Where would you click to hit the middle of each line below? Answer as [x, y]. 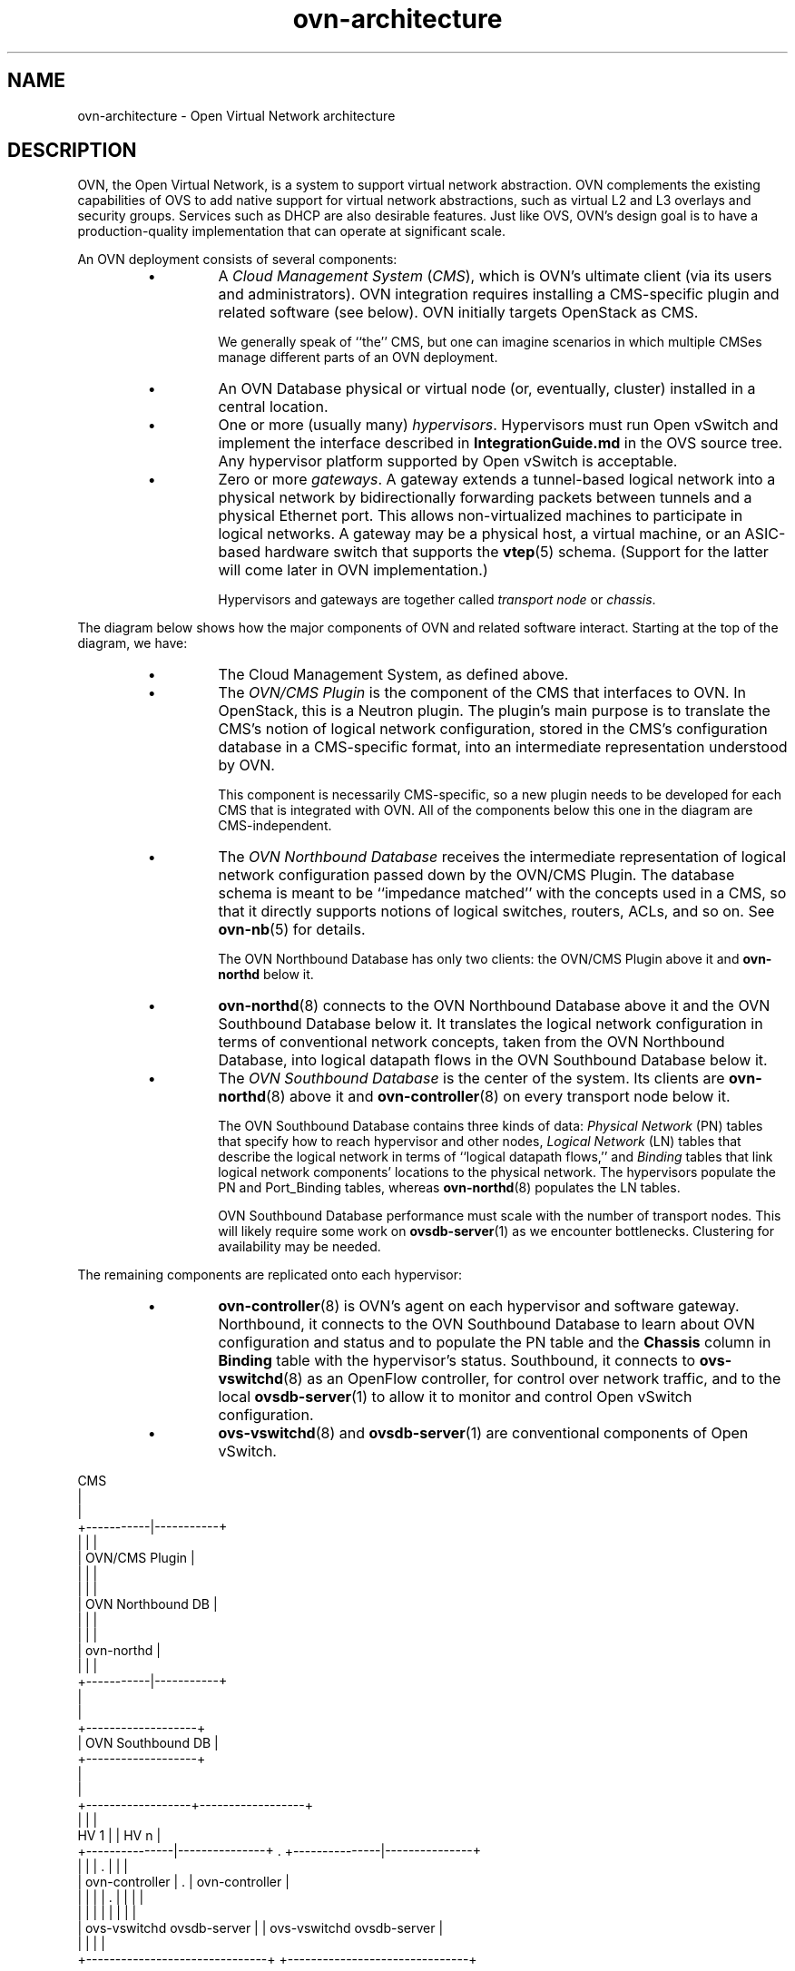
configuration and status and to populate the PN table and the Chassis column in [495, 1343]
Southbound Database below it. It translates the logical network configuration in [491, 1024]
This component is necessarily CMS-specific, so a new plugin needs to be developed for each [500, 795]
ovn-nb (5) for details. [292, 930]
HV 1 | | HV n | [119, 1836]
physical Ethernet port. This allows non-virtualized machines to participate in [481, 516]
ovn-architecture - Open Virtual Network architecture [236, 115]
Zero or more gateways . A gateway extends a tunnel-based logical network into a [497, 480]
